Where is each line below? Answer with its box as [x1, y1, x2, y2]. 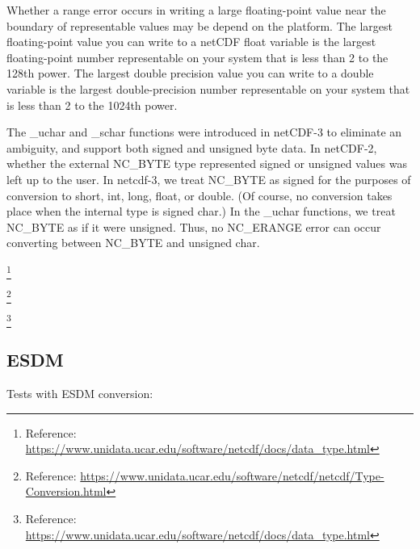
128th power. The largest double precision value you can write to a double [6, 65, 374, 82]
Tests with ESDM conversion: [6, 385, 153, 402]
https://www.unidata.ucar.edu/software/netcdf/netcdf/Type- [80, 467, 384, 484]
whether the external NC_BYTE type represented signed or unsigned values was [6, 155, 407, 172]
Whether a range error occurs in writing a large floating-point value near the [6, 2, 386, 18]
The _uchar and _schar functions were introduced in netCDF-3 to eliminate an [6, 124, 402, 140]
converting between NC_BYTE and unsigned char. [6, 234, 260, 251]
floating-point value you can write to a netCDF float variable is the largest [6, 33, 376, 50]
